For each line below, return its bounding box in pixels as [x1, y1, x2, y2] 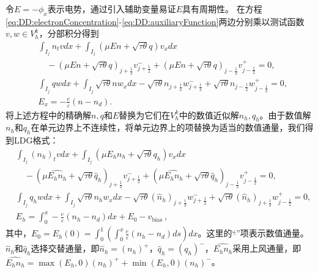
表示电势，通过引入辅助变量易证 [47, 2, 176, 15]
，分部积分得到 [39, 27, 99, 40]
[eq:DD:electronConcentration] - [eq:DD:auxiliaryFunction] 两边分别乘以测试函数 [6, 15, 305, 27]
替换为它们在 [119, 108, 171, 121]
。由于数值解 [259, 108, 311, 121]
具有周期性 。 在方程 [182, 2, 262, 15]
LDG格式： [13, 134, 59, 147]
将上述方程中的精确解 [6, 108, 91, 121]
